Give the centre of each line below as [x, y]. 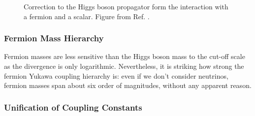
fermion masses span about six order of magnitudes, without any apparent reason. [128, 85]
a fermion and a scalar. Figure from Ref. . [87, 16]
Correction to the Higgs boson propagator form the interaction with [126, 6]
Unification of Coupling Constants [73, 107]
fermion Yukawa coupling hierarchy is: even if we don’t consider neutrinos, [116, 75]
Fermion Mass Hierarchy [54, 38]
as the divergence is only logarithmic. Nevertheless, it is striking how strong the [124, 66]
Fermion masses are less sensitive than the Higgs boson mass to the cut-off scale [125, 56]
